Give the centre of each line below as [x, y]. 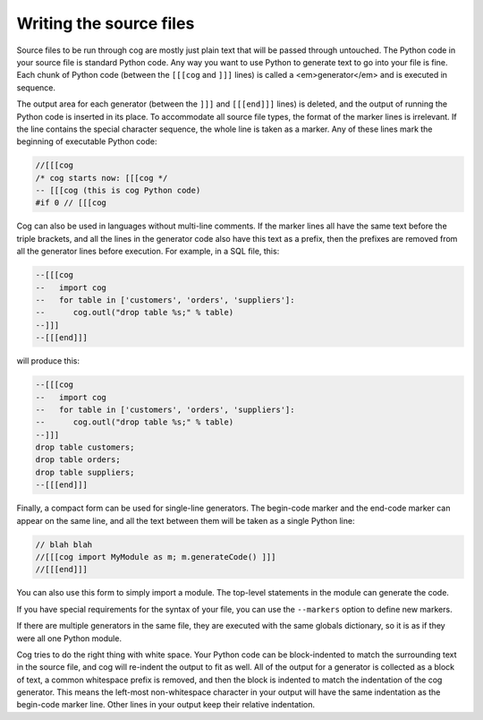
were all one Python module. [69, 638]
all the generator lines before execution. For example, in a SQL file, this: [148, 252]
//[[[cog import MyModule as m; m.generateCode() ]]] [156, 557]
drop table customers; [85, 447]
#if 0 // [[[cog [71, 203]
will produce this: [48, 361]
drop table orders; [78, 460]
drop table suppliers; [85, 472]
